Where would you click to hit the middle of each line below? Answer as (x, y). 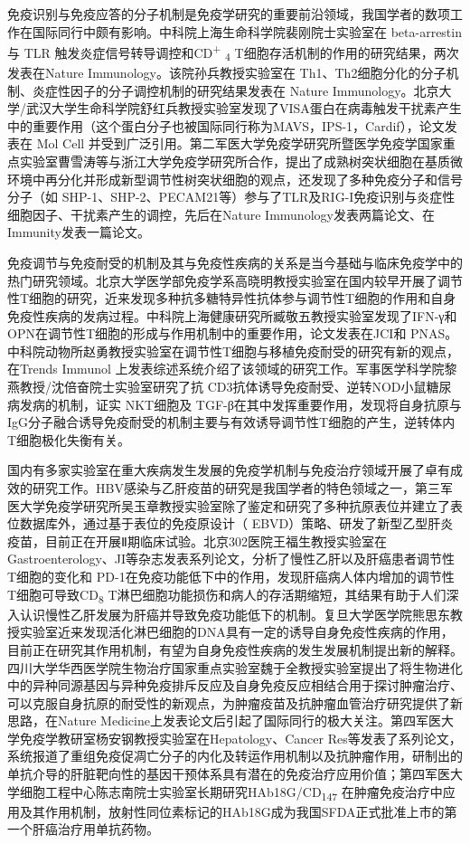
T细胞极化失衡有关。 (69, 439)
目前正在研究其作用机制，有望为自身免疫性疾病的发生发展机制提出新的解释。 (235, 649)
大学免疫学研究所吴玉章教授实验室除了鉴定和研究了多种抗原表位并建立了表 (241, 505)
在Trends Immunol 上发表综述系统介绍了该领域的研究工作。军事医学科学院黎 (232, 369)
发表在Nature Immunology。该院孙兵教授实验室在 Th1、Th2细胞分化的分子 (227, 72)
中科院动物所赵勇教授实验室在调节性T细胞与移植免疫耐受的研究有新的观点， (234, 351)
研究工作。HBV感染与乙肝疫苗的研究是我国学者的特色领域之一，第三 (236, 488)
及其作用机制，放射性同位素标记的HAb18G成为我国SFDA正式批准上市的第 (238, 811)
